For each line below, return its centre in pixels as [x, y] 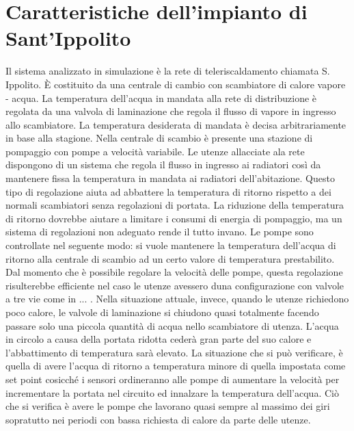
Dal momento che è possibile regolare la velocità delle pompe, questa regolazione [174, 272]
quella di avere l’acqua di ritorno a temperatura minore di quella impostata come [176, 366]
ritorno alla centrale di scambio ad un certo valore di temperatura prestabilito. [170, 258]
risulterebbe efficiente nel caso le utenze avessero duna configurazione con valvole [175, 285]
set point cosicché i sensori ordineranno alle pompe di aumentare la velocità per [173, 379]
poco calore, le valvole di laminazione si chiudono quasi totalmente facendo [162, 312]
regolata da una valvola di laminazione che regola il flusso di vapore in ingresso [171, 111]
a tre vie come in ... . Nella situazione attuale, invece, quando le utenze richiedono [177, 299]
